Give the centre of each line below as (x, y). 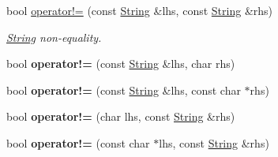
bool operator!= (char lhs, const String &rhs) (121, 116)
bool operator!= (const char (78, 142)
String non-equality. (54, 37)
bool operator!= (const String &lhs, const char (124, 90)
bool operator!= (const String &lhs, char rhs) (121, 64)
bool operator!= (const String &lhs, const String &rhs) (140, 10)
